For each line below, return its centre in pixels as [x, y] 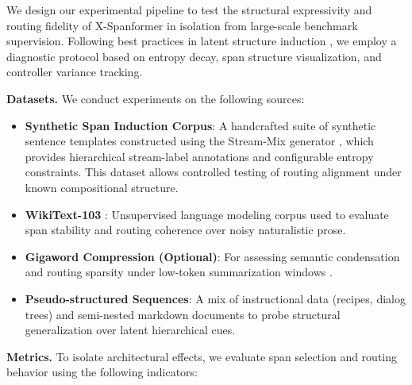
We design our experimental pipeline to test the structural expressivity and [189, 10]
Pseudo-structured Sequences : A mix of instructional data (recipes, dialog [215, 298]
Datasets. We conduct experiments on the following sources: [156, 98]
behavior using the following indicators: [102, 372]
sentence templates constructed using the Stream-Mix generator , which [199, 141]
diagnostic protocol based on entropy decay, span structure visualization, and [194, 56]
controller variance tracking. [75, 72]
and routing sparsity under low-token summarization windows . [179, 272]
